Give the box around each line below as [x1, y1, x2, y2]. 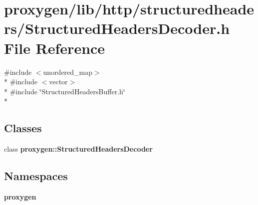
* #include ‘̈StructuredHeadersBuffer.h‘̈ [4, 86, 125, 96]
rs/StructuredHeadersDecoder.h [4, 18, 230, 38]
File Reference [4, 37, 105, 58]
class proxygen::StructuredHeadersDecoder [4, 144, 153, 154]
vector [49, 76, 68, 87]
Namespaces [4, 168, 68, 184]
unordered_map [43, 66, 93, 77]
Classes [4, 120, 42, 136]
